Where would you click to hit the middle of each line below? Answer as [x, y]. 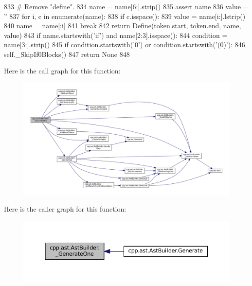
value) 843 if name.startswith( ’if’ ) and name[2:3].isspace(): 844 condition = [116, 35]
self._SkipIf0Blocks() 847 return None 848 [67, 54]
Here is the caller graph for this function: [65, 209]
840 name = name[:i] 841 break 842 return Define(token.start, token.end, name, [123, 26]
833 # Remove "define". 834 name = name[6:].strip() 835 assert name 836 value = [126, 6]
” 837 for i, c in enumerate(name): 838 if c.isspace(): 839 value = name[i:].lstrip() [125, 16]
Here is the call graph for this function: [62, 70]
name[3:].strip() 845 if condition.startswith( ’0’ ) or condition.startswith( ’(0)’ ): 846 [125, 45]
